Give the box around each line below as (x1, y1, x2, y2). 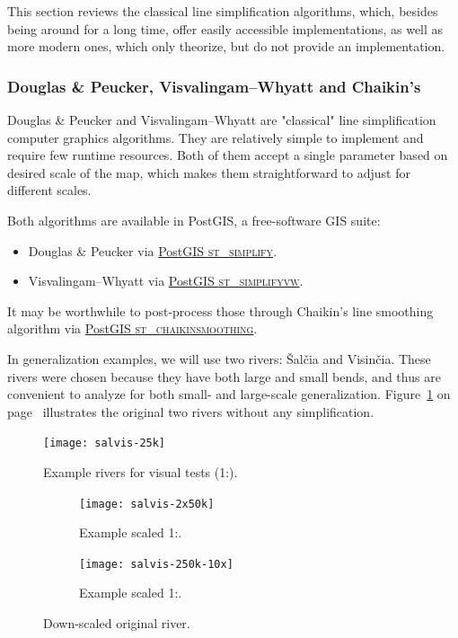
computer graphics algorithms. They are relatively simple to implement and (7, 128, 424, 146)
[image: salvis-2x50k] (79, 497, 215, 510)
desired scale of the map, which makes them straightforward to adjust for (7, 163, 410, 182)
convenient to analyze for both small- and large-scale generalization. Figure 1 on (7, 385, 451, 403)
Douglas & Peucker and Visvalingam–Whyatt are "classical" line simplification (7, 111, 436, 128)
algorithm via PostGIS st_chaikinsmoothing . (7, 319, 258, 338)
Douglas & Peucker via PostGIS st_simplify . (28, 241, 277, 260)
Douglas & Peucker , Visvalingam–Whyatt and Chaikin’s (7, 75, 421, 97)
